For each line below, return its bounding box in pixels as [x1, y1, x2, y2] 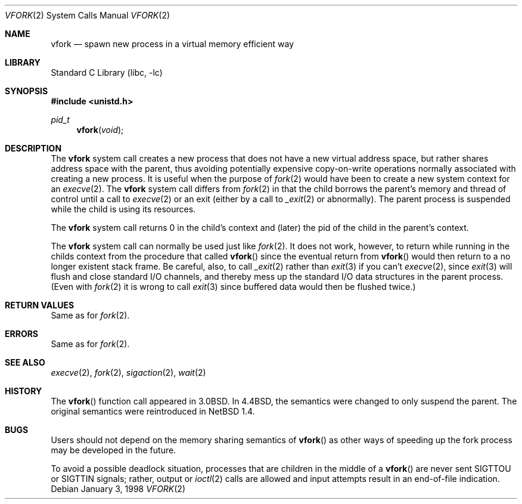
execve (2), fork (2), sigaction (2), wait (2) [51, 367, 206, 378]
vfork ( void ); [76, 125, 124, 135]
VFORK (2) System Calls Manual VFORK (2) [5, 10, 170, 20]
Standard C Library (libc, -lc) [51, 67, 163, 78]
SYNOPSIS [5, 86, 48, 96]
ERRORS [5, 329, 39, 339]
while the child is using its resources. [51, 204, 196, 214]
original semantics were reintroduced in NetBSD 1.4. [51, 406, 255, 416]
